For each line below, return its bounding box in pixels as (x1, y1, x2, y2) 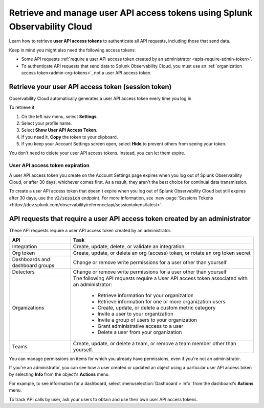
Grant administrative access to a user (97, 322, 183, 329)
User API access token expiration (9, 162, 90, 169)
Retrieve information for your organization (97, 292, 194, 299)
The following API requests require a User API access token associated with (73, 275, 248, 282)
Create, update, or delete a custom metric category (97, 304, 216, 311)
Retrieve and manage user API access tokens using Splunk (9, 7, 253, 18)
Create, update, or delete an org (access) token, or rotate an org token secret (73, 249, 251, 256)
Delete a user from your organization (97, 329, 182, 336)
